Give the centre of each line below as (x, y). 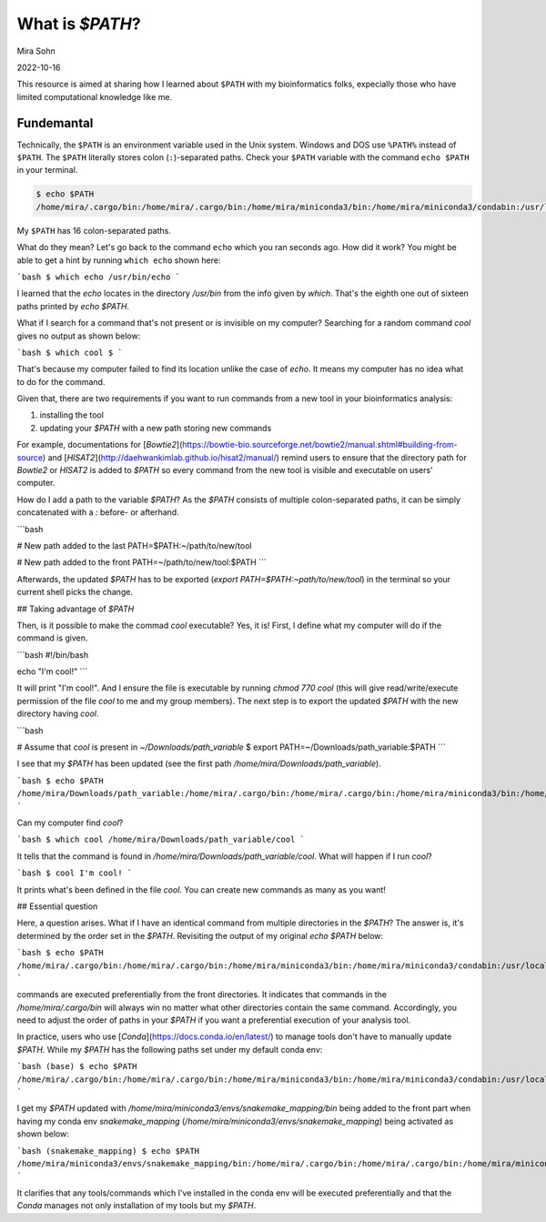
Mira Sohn (36, 51)
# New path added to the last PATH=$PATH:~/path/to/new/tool (134, 545)
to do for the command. (61, 381)
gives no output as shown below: (79, 336)
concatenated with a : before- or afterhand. (98, 512)
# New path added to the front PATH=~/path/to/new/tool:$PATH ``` (142, 562)
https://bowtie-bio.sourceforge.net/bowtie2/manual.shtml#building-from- (320, 445)
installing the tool (72, 415)
